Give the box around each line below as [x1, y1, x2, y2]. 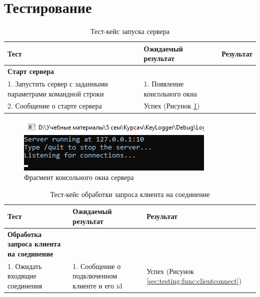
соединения [7, 280, 42, 290]
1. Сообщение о [72, 260, 121, 271]
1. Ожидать [7, 260, 42, 271]
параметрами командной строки [7, 88, 104, 98]
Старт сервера [7, 66, 54, 76]
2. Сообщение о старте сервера [7, 100, 102, 111]
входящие [7, 270, 36, 281]
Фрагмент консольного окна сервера [24, 172, 134, 182]
